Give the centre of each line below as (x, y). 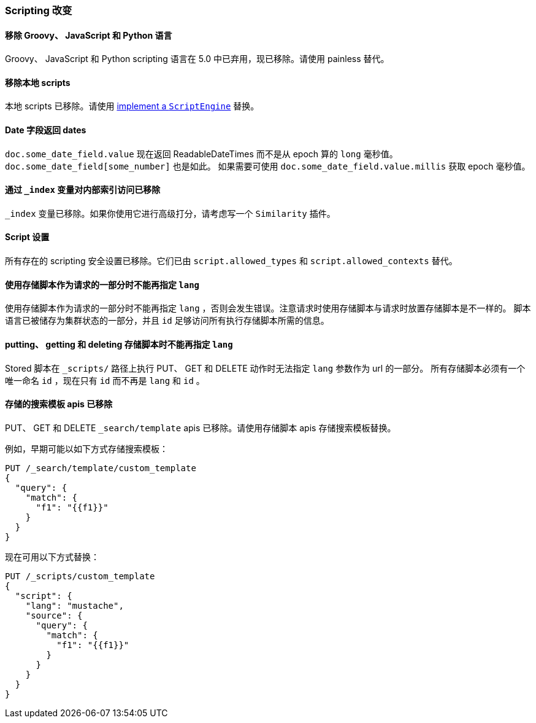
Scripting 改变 (39, 10)
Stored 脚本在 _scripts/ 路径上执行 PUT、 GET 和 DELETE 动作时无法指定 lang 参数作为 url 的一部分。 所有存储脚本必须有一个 (265, 368)
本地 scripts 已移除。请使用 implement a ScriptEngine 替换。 (132, 106)
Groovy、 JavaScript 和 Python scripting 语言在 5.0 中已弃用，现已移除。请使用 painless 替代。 (197, 59)
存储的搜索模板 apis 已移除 (59, 404)
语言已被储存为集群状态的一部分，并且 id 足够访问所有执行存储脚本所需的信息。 (167, 321)
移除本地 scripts (38, 82)
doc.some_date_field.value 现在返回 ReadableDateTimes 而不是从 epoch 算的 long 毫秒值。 (201, 154)
